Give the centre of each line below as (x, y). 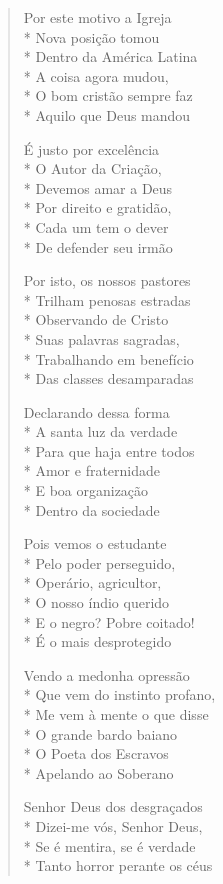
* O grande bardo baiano (100, 733)
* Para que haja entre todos (109, 450)
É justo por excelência (91, 148)
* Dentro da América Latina (110, 56)
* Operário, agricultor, (92, 582)
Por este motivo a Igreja (97, 17)
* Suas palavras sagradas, (101, 338)
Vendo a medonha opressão (106, 674)
